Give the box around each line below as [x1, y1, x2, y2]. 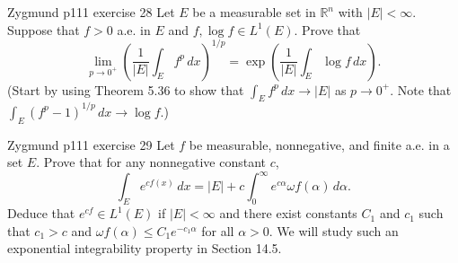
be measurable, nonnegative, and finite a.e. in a [189, 135, 450, 153]
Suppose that [7, 20, 80, 39]
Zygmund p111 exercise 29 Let [7, 135, 175, 153]
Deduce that [7, 204, 75, 223]
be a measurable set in [192, 3, 316, 21]
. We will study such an [269, 221, 399, 240]
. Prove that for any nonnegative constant [36, 153, 267, 171]
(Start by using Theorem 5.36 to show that [7, 80, 244, 99]
